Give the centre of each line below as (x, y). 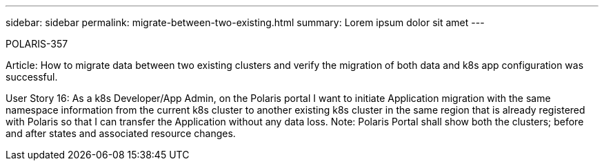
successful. (32, 77)
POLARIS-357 (37, 44)
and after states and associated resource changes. (121, 133)
